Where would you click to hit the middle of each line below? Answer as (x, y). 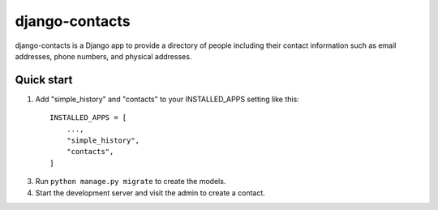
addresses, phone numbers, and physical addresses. (103, 56)
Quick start (44, 80)
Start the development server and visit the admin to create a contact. (150, 193)
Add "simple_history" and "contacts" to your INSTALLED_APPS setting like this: (167, 99)
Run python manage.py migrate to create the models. (131, 182)
